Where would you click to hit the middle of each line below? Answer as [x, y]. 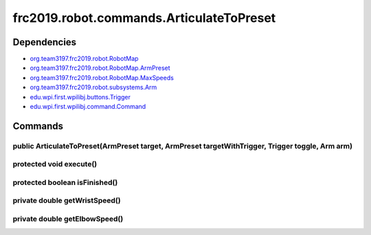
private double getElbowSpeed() [68, 219]
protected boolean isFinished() [65, 182]
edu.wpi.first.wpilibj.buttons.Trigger [80, 97]
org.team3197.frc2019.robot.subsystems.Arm [93, 87]
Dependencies [45, 42]
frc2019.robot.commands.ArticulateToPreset [144, 18]
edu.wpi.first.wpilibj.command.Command [88, 107]
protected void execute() [55, 164]
